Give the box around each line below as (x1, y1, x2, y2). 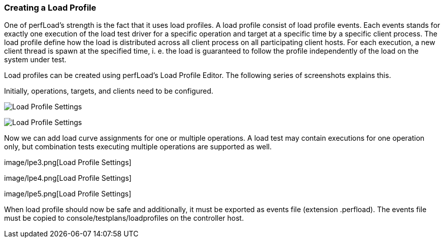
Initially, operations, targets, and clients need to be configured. (4, 87, 213, 96)
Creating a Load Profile (4, 3, 97, 13)
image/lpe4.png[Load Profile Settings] (4, 174, 132, 183)
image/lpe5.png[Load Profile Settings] (4, 189, 132, 198)
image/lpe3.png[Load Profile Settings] (4, 158, 132, 167)
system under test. (4, 55, 67, 64)
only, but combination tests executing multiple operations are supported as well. (4, 142, 272, 151)
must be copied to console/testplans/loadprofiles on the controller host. (4, 214, 244, 223)
